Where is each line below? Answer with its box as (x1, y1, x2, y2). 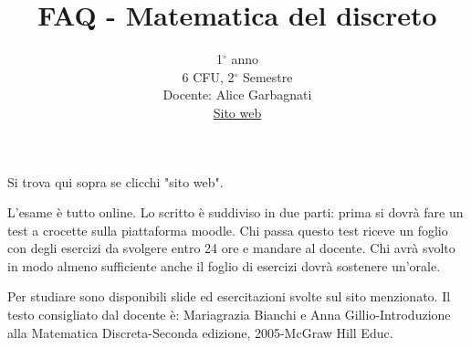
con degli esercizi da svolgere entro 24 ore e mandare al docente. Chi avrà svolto (7, 238, 455, 258)
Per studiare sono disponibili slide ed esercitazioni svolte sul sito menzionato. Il (7, 287, 451, 306)
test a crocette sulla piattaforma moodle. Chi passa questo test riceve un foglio (7, 220, 448, 239)
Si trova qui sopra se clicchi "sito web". (7, 172, 224, 191)
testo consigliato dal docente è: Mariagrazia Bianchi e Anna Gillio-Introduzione (7, 305, 451, 324)
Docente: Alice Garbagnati (162, 85, 312, 104)
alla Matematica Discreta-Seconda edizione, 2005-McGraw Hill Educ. (7, 322, 393, 342)
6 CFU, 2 (182, 67, 235, 86)
